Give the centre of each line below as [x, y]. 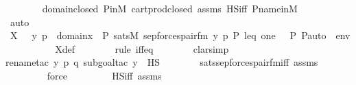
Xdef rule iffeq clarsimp [142, 48]
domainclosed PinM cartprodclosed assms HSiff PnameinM [170, 8]
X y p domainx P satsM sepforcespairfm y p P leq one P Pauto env [180, 35]
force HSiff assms [104, 75]
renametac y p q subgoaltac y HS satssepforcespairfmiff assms [162, 62]
